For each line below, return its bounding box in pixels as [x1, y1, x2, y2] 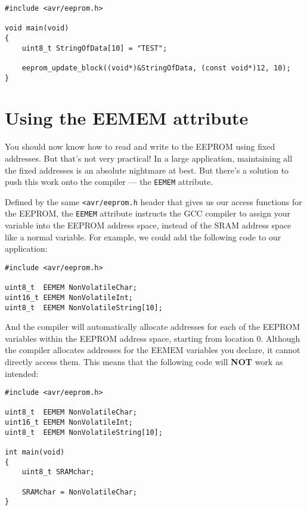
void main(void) [5, 24, 69, 33]
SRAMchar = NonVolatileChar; [21, 487, 137, 496]
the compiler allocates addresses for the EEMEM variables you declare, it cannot [5, 344, 300, 356]
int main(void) [5, 448, 65, 457]
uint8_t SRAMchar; [21, 468, 95, 477]
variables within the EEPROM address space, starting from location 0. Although [5, 332, 300, 344]
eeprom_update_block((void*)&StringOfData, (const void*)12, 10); [21, 63, 291, 72]
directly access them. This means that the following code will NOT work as [5, 355, 283, 367]
